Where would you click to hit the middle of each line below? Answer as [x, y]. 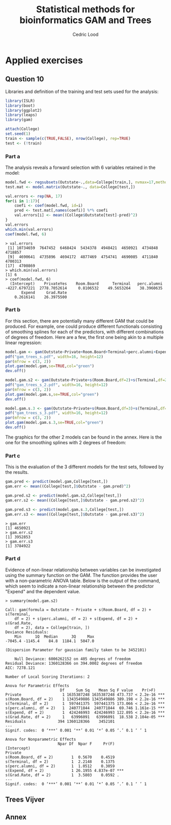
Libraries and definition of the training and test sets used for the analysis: [82, 91]
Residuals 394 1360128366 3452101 [60, 721]
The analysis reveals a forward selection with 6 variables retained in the [80, 167]
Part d [13, 559]
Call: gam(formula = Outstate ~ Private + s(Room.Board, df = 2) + [78, 610]
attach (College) [22, 129]
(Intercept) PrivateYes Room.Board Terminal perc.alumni [86, 284]
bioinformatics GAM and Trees [85, 20]
